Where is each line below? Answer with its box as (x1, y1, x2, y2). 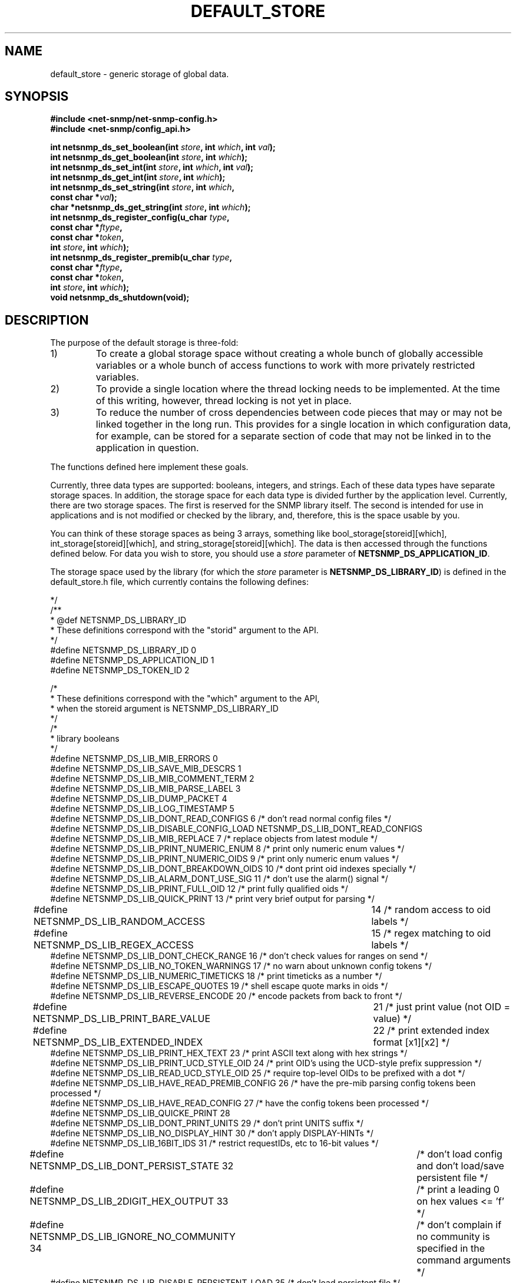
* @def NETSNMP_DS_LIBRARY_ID (50, 615, 187, 626)
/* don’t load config (416, 1148, 502, 1160)
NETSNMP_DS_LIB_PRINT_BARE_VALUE (32, 1013, 211, 1025)
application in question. (95, 442, 199, 454)
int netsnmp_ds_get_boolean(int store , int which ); (50, 152, 247, 163)
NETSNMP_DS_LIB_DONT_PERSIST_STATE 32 (29, 1160, 234, 1172)
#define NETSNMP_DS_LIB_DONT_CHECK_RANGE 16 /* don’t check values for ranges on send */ (50, 951, 428, 961)
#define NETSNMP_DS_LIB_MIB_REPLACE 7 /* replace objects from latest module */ (50, 834, 378, 844)
